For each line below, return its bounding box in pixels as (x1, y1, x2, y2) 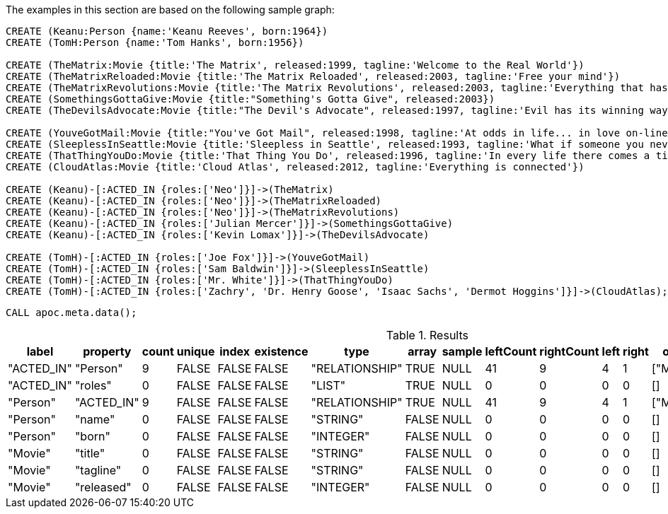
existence (254, 344, 309, 358)
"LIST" (311, 378, 346, 392)
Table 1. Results (386, 328, 468, 342)
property (83, 344, 132, 358)
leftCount (485, 344, 537, 358)
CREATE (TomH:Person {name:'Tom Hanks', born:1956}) (6, 37, 304, 48)
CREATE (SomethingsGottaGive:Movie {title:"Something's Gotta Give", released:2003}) (6, 93, 495, 105)
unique (176, 344, 215, 358)
